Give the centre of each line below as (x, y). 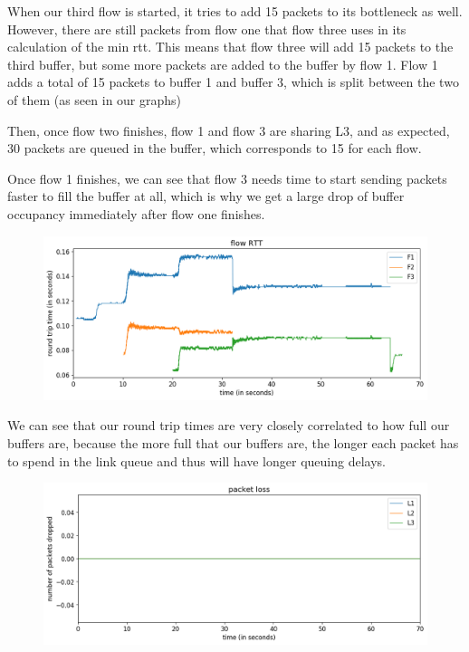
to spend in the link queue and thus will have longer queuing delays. (196, 460)
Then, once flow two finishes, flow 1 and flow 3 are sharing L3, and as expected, (229, 130)
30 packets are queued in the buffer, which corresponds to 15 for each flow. (215, 148)
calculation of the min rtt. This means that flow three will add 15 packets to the (230, 47)
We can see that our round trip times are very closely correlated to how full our (229, 425)
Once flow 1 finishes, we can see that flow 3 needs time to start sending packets (227, 178)
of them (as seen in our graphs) (95, 99)
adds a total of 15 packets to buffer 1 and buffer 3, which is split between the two (233, 82)
